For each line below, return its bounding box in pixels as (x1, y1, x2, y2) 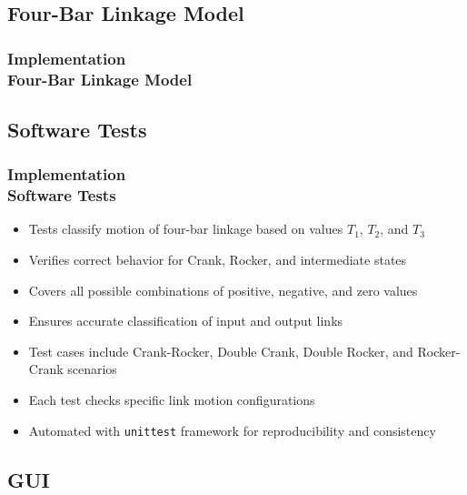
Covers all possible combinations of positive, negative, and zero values (28, 280, 418, 299)
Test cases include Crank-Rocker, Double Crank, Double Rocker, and (28, 341, 413, 360)
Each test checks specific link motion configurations (28, 390, 315, 409)
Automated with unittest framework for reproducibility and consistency (28, 420, 436, 439)
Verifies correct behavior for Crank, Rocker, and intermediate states (28, 250, 407, 269)
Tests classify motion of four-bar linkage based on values (28, 219, 343, 238)
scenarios (67, 359, 117, 379)
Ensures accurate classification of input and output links (28, 311, 343, 330)
